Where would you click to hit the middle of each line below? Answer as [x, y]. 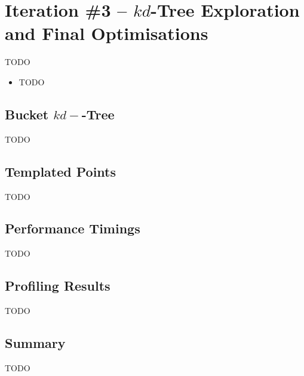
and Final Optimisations [107, 33]
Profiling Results [58, 286]
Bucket [27, 114]
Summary [35, 343]
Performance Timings [73, 228]
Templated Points [61, 171]
